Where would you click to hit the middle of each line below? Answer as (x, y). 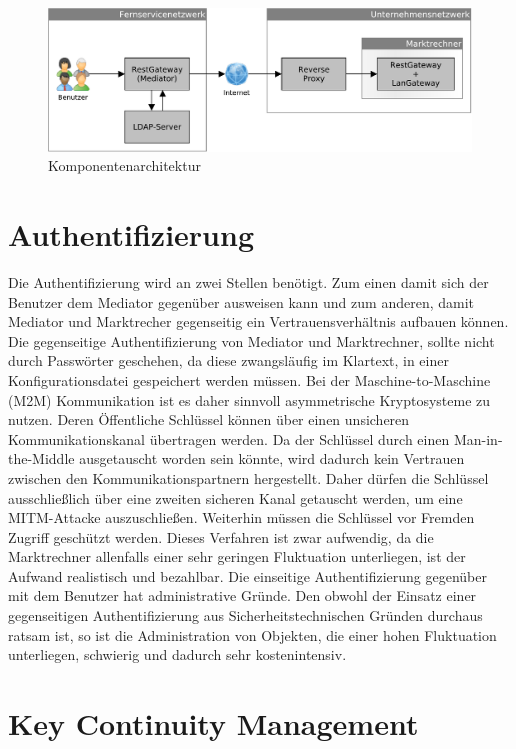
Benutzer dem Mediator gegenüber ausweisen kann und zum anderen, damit (241, 301)
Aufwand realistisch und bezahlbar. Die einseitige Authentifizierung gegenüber (247, 575)
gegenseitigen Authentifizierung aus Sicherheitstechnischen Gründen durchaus (245, 615)
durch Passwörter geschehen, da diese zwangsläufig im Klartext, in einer (228, 360)
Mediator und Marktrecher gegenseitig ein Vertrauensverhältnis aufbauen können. (258, 321)
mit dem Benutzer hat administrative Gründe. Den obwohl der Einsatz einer (242, 595)
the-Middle (41, 458)
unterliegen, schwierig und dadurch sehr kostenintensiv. (177, 654)
